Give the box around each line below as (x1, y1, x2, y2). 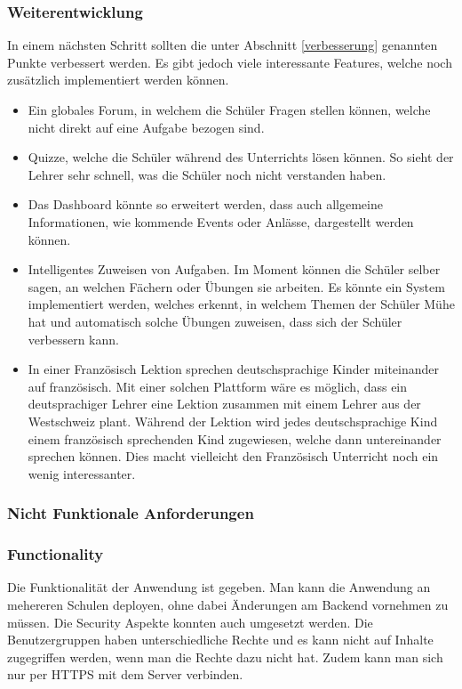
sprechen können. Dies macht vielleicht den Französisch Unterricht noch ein (28, 447, 439, 466)
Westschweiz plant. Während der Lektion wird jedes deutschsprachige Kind (28, 411, 438, 430)
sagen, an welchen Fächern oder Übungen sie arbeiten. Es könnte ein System (28, 277, 445, 296)
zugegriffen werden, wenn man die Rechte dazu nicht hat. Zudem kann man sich (7, 647, 443, 666)
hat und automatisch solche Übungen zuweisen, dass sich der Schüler (28, 312, 402, 330)
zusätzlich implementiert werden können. (7, 70, 229, 89)
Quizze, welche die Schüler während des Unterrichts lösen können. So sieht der (28, 148, 454, 166)
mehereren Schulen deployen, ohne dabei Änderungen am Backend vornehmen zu (7, 595, 449, 613)
